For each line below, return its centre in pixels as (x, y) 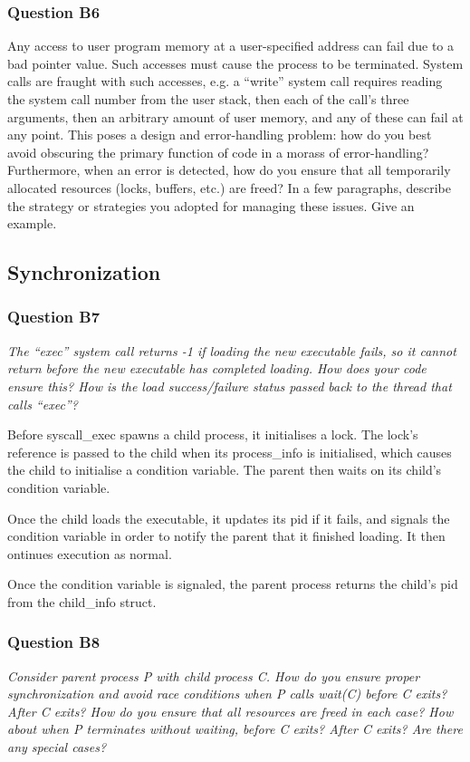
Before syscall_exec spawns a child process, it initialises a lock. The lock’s (213, 434)
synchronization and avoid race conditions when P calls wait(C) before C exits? (227, 694)
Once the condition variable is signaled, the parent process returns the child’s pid (233, 584)
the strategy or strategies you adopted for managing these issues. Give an (211, 205)
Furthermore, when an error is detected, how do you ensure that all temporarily (229, 170)
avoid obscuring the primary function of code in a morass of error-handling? (218, 152)
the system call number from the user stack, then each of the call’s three (208, 99)
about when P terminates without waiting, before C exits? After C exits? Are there (235, 729)
